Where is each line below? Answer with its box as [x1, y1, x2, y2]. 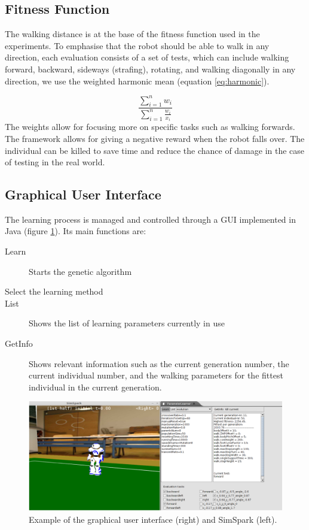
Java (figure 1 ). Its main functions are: [5, 225, 146, 237]
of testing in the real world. [5, 156, 105, 168]
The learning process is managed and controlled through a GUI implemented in [5, 213, 296, 225]
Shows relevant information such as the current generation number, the [29, 357, 289, 370]
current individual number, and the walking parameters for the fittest [29, 369, 283, 381]
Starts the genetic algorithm [29, 265, 132, 277]
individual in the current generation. [29, 380, 162, 393]
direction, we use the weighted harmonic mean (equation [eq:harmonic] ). [5, 74, 270, 87]
